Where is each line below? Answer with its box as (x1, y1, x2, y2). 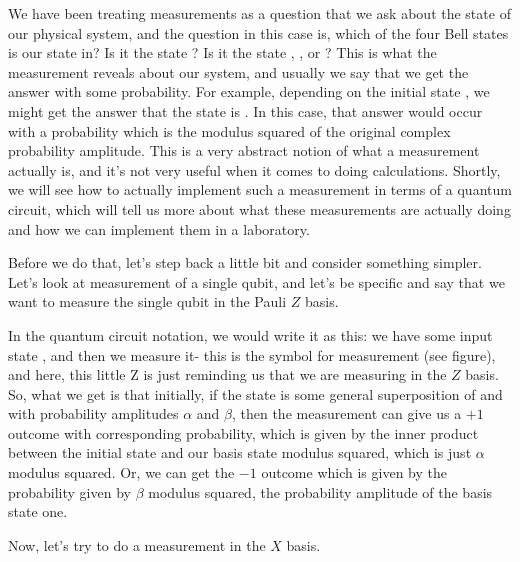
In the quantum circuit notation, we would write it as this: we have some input (8, 324, 493, 345)
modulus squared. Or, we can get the (8, 462, 235, 483)
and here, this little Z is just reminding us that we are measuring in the (8, 364, 447, 385)
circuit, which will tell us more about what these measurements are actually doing (8, 198, 511, 219)
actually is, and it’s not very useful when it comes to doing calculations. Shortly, (8, 159, 501, 180)
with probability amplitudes (8, 403, 179, 424)
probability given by (8, 481, 131, 502)
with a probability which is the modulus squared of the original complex (8, 120, 451, 141)
